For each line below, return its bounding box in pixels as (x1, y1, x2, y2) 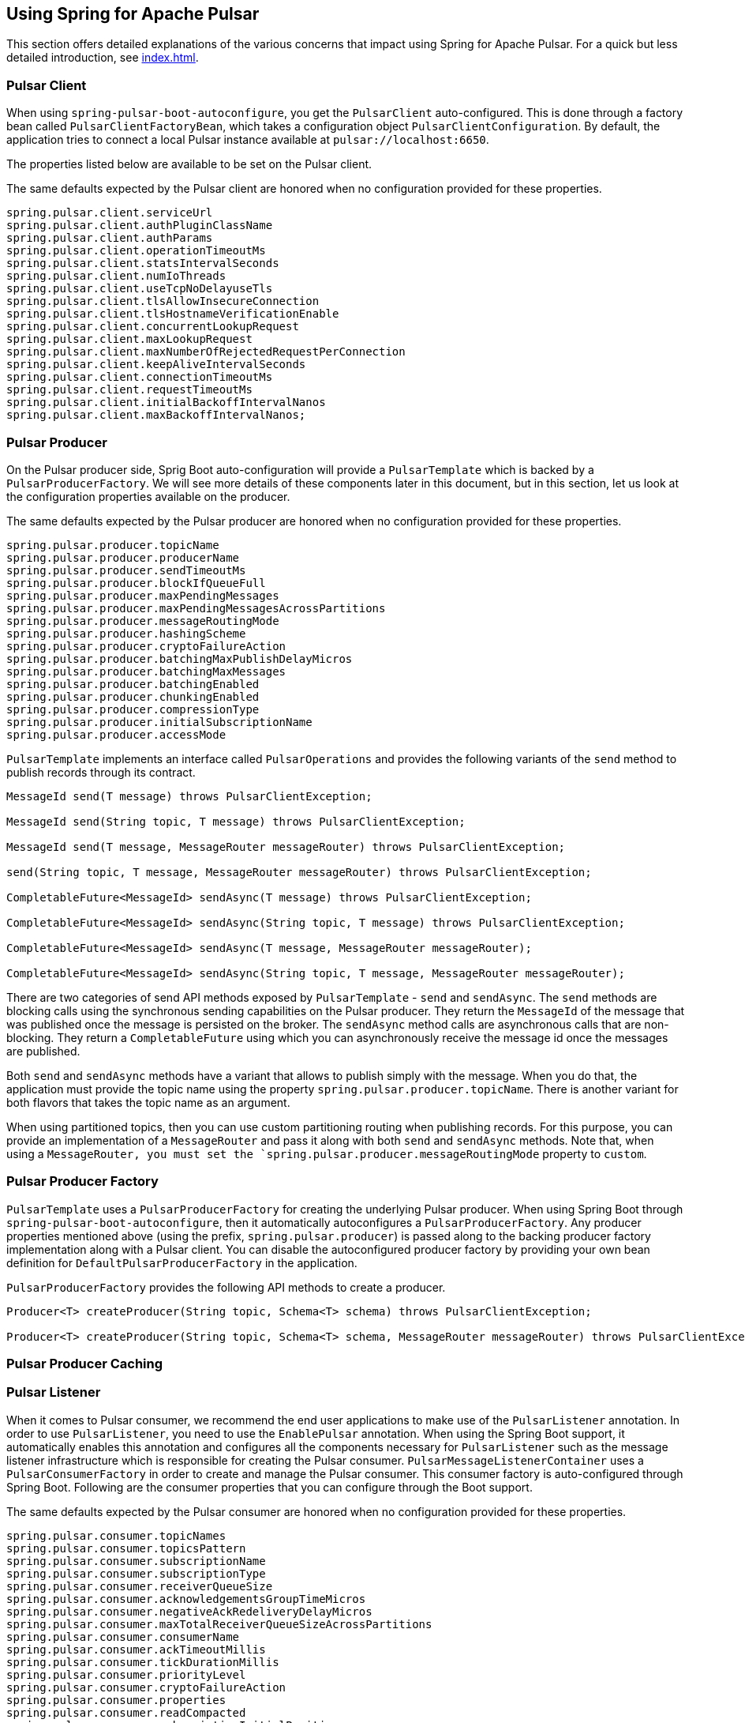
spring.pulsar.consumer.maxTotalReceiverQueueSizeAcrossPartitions (6, 1617, 432, 1631)
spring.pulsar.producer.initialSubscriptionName (6, 715, 313, 728)
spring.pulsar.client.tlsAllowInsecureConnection (6, 295, 320, 308)
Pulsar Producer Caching (6, 1356, 163, 1372)
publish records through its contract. (6, 765, 196, 779)
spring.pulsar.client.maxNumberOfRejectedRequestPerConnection (6, 345, 406, 359)
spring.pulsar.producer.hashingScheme (6, 626, 246, 640)
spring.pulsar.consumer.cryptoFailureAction (6, 1680, 286, 1694)
